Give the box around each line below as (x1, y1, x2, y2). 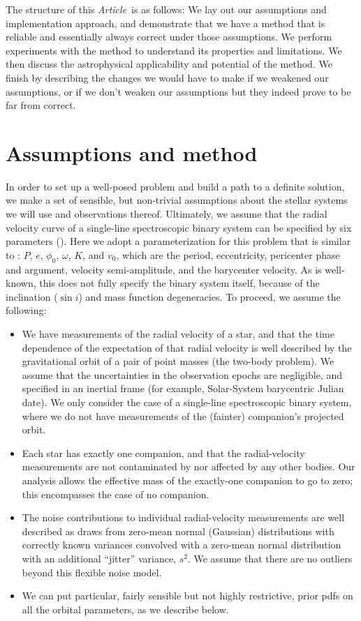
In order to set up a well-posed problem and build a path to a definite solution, (6, 179, 345, 193)
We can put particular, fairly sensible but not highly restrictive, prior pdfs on (22, 588, 353, 603)
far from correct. (6, 98, 76, 112)
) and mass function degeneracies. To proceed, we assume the (78, 289, 341, 304)
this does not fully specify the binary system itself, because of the (39, 276, 320, 290)
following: (6, 303, 47, 317)
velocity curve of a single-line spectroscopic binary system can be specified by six (6, 220, 352, 234)
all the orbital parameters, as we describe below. (22, 601, 229, 616)
